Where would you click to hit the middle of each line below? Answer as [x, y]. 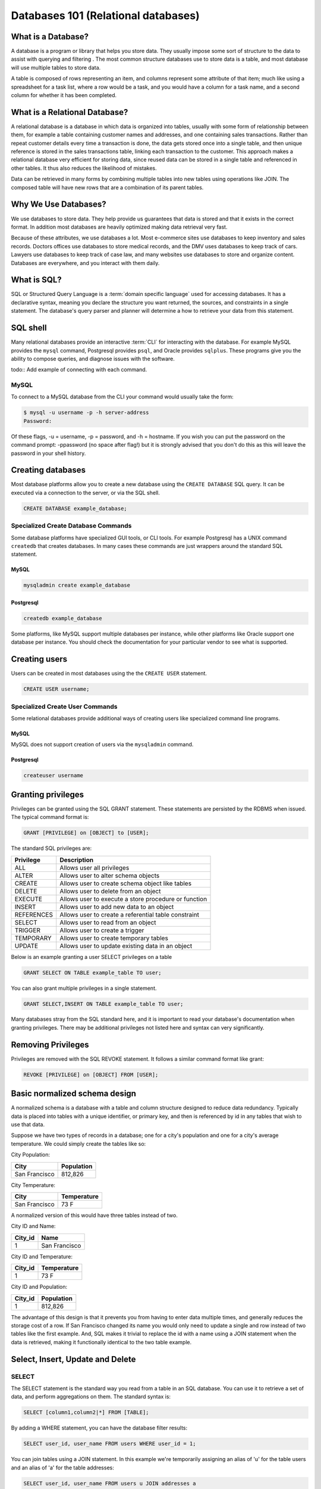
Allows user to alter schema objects [110, 876]
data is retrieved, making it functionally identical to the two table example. [101, 1342]
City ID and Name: [33, 1226]
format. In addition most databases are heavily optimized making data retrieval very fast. [119, 227]
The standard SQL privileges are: [51, 848]
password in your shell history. [48, 453]
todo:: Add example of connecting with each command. [79, 370]
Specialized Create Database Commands [71, 526]
